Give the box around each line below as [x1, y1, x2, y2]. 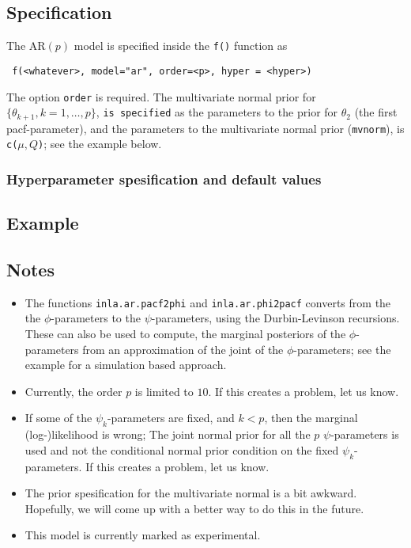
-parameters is [330, 426, 399, 443]
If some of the [25, 409, 92, 426]
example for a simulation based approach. [25, 356, 227, 373]
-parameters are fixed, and [107, 409, 235, 426]
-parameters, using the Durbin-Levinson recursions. [151, 310, 400, 326]
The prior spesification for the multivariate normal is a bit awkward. [25, 485, 357, 501]
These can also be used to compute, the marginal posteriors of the [25, 325, 346, 342]
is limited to [134, 382, 194, 399]
